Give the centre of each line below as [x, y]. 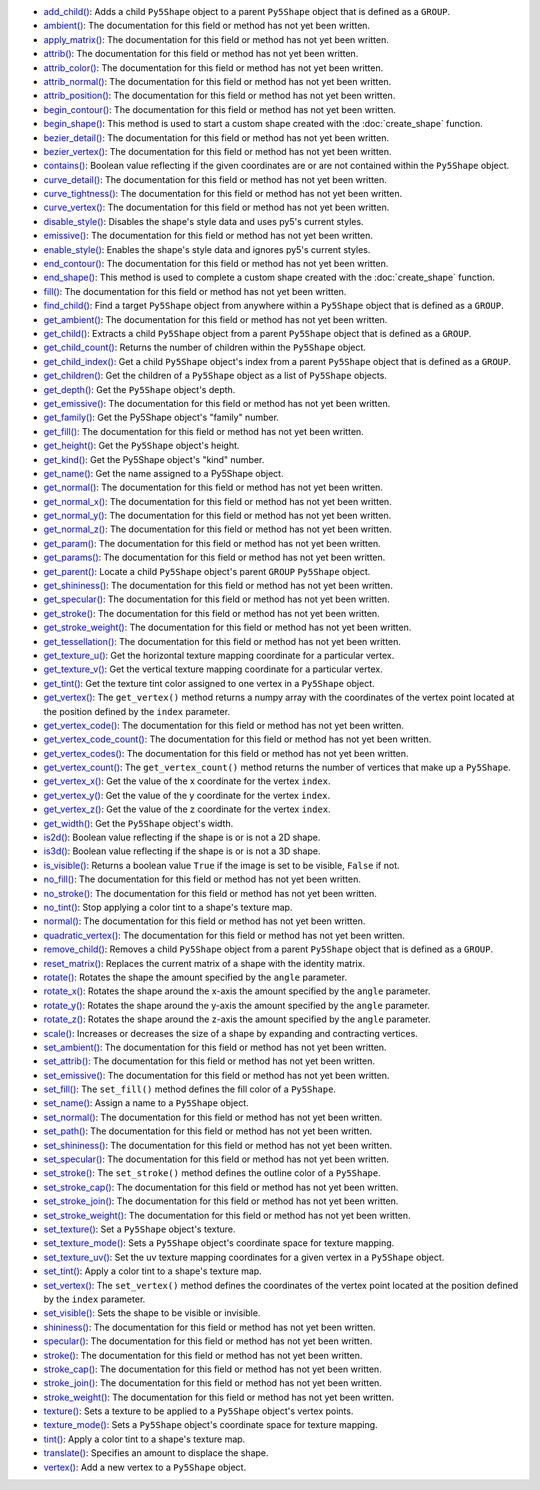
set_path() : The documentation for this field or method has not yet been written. [208, 1131]
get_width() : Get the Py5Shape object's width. [138, 823]
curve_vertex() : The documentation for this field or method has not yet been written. [216, 207]
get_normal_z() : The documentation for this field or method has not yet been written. [217, 529]
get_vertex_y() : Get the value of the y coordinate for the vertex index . [187, 795]
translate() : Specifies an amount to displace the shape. [156, 1453]
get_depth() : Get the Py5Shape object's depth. [139, 389]
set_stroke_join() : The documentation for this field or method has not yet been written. [221, 1201]
